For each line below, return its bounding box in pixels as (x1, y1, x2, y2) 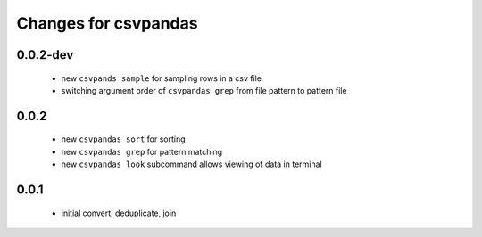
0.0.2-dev (16, 47, 74, 62)
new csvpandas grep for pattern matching (61, 146, 223, 157)
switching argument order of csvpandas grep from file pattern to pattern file (61, 85, 347, 95)
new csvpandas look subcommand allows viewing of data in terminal (61, 159, 322, 169)
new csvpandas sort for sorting (61, 134, 187, 144)
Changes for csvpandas (16, 13, 198, 33)
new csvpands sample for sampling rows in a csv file (61, 72, 262, 84)
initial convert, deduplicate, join (61, 208, 177, 218)
